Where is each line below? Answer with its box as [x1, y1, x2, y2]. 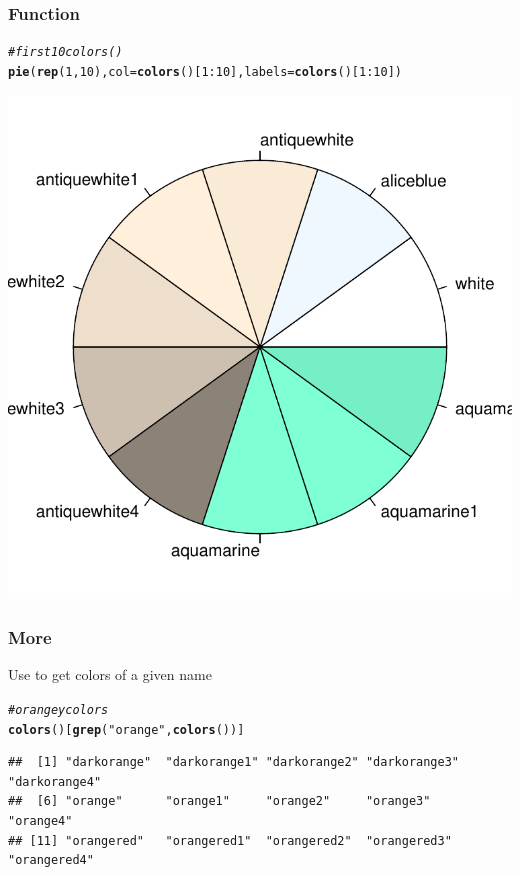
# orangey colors [8, 702, 109, 717]
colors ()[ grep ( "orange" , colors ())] [8, 722, 245, 737]
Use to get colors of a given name [8, 664, 212, 685]
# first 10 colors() [8, 45, 123, 60]
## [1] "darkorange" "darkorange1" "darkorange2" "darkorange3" [8, 755, 460, 770]
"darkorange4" [8, 774, 102, 789]
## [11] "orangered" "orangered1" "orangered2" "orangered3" [8, 833, 452, 848]
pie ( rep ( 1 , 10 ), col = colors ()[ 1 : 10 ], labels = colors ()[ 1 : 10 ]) [8, 64, 402, 79]
